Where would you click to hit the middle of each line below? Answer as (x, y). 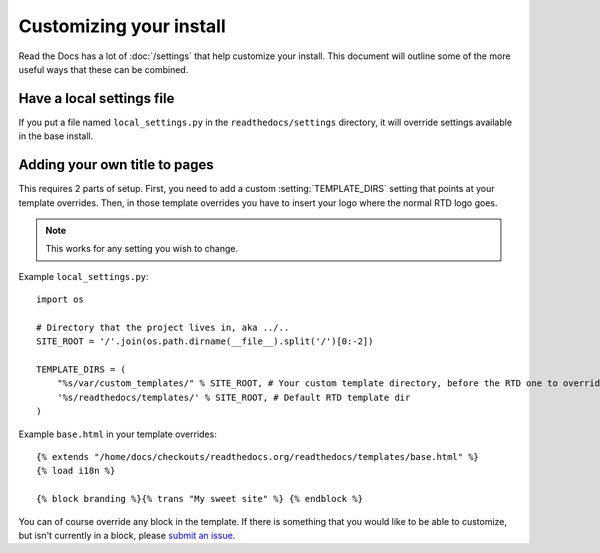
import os (60, 299)
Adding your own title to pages (116, 165)
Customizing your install (122, 26)
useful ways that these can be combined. (103, 69)
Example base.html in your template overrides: (117, 434)
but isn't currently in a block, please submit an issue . (127, 535)
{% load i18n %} (76, 471)
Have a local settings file (96, 98)
